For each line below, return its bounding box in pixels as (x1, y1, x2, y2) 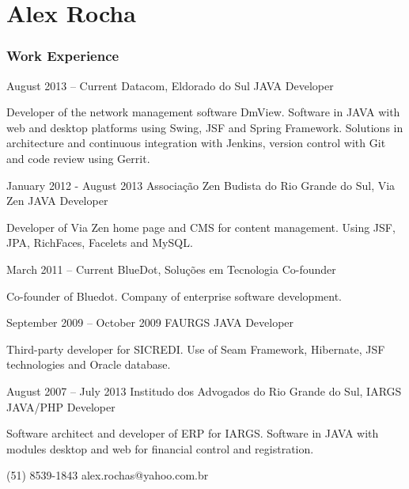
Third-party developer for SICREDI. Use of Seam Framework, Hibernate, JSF (6, 340, 385, 357)
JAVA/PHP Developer (6, 398, 116, 415)
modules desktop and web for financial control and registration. (6, 440, 314, 457)
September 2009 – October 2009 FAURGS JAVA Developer (6, 314, 294, 331)
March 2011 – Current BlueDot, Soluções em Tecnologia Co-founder (6, 260, 336, 277)
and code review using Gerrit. (6, 150, 150, 166)
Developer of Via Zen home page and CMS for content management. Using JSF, (6, 218, 396, 235)
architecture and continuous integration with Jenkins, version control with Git (6, 135, 386, 151)
